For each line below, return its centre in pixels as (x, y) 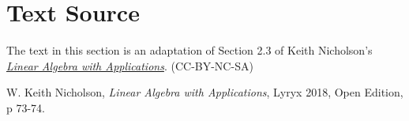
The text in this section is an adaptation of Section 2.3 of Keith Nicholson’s (189, 50)
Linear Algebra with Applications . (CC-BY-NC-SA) (130, 65)
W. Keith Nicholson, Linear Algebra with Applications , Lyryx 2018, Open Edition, (205, 92)
